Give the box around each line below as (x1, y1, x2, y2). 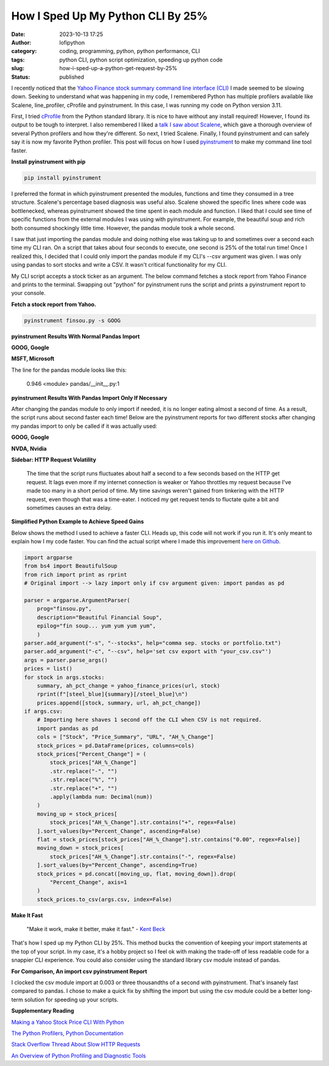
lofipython (59, 38, 85, 46)
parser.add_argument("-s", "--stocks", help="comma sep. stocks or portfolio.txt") (24, 639, 281, 647)
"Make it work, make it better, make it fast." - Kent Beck (26, 926, 166, 933)
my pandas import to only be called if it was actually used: (11, 422, 158, 430)
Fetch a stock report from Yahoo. (11, 300, 97, 308)
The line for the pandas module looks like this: (11, 366, 127, 374)
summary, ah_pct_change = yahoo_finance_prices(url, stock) (37, 682, 221, 689)
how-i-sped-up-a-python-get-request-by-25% (59, 65, 178, 72)
